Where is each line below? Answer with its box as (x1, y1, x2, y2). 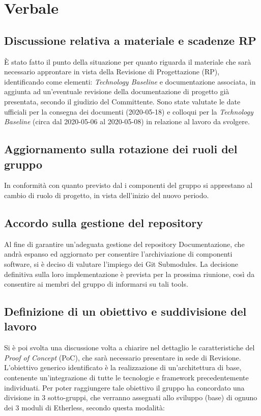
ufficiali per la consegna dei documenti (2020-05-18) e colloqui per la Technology (4, 106, 253, 117)
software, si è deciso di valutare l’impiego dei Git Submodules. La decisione (4, 258, 239, 269)
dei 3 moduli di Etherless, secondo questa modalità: (4, 402, 165, 412)
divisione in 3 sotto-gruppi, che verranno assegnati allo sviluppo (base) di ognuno (4, 392, 257, 403)
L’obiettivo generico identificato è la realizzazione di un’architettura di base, (4, 362, 242, 373)
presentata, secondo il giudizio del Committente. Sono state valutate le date (4, 96, 241, 106)
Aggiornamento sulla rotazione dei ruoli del (4, 141, 238, 157)
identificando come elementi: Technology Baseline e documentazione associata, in (4, 76, 256, 87)
